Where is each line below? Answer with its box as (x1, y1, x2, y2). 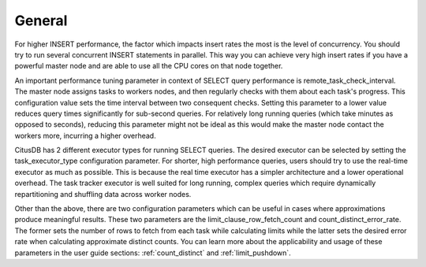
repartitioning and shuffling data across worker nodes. (14, 189, 192, 198)
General (14, 12, 68, 29)
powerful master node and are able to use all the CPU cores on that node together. (14, 61, 283, 71)
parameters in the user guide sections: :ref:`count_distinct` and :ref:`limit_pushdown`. (14, 248, 291, 258)
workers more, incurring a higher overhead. (14, 131, 157, 140)
